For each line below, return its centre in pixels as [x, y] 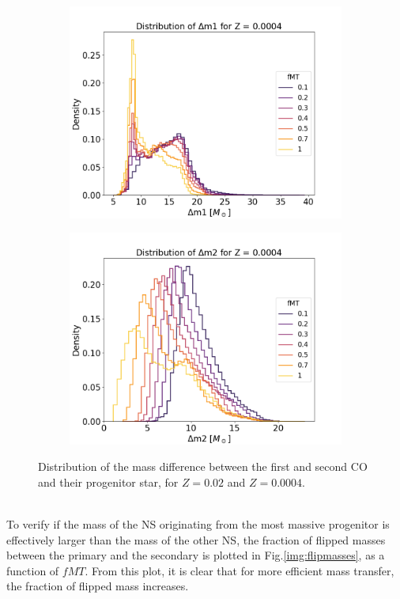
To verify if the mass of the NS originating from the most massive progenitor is [198, 524]
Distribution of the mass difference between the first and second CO [203, 466]
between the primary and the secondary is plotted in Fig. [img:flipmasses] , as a [196, 555]
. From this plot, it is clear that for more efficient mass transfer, [240, 570]
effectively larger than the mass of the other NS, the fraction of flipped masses [196, 539]
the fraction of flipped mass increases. [98, 586]
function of [33, 570]
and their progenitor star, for [108, 481]
